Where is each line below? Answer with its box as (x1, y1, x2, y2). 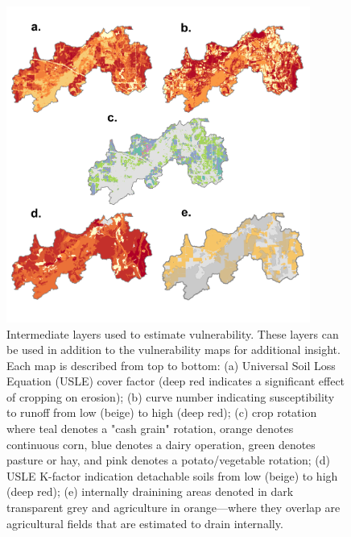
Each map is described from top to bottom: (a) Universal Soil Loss (6, 356, 336, 373)
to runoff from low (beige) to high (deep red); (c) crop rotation (6, 404, 317, 421)
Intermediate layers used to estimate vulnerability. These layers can (6, 325, 339, 342)
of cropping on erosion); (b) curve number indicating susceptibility (6, 388, 335, 405)
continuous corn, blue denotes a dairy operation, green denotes (6, 435, 316, 452)
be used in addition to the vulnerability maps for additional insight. (6, 341, 341, 358)
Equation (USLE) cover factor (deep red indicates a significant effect (6, 373, 345, 389)
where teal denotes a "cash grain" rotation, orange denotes (6, 420, 294, 437)
